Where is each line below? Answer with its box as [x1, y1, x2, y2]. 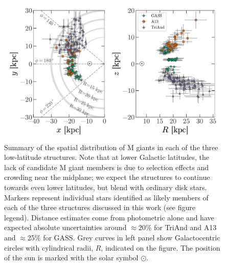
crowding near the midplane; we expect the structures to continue [4, 172, 210, 182]
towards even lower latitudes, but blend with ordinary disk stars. [4, 181, 207, 192]
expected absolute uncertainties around [4, 222, 127, 233]
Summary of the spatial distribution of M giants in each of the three [4, 141, 218, 152]
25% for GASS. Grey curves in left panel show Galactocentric [27, 232, 220, 242]
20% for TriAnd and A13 [138, 222, 217, 233]
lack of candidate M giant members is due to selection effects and [4, 161, 209, 172]
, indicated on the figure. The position [101, 242, 220, 253]
